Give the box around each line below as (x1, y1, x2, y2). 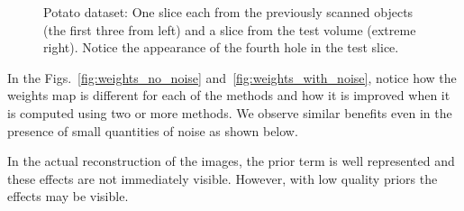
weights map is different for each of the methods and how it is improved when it (7, 86, 450, 105)
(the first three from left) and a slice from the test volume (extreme (43, 20, 416, 39)
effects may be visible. (7, 187, 129, 206)
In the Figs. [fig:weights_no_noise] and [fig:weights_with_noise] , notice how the (7, 68, 457, 87)
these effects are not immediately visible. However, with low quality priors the (7, 169, 438, 188)
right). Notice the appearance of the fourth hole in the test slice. (43, 38, 399, 57)
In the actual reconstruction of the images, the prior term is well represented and (7, 151, 455, 170)
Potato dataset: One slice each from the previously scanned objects (43, 3, 414, 21)
